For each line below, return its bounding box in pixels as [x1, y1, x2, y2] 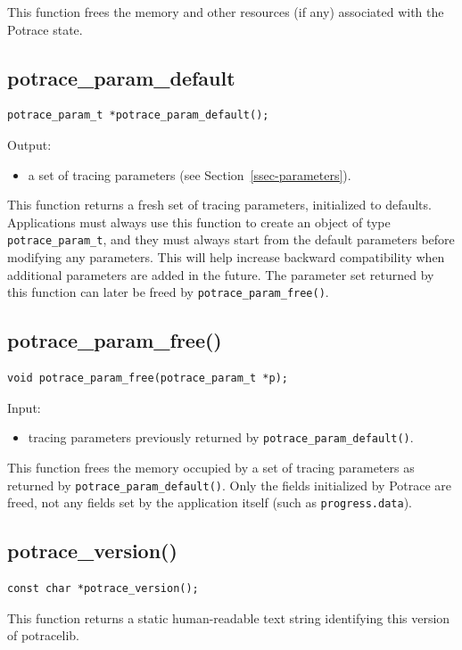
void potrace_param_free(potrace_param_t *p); [7, 372, 288, 385]
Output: [7, 135, 52, 153]
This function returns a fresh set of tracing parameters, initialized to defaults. [7, 195, 432, 214]
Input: [7, 398, 41, 416]
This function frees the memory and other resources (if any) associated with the [7, 3, 444, 21]
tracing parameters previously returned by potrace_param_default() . [28, 428, 414, 447]
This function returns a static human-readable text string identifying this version [7, 608, 450, 627]
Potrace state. [7, 20, 83, 38]
